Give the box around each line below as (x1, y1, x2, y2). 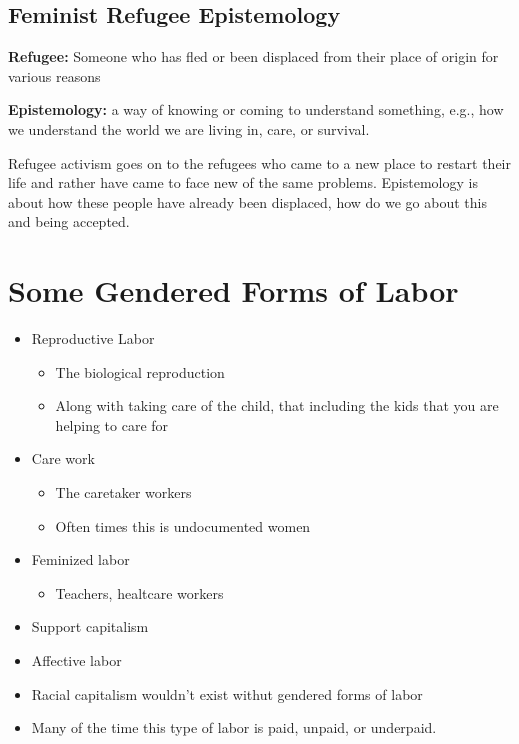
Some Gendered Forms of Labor (8, 270, 459, 311)
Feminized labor (31, 549, 130, 570)
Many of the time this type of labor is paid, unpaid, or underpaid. (31, 717, 437, 738)
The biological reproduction (55, 361, 225, 382)
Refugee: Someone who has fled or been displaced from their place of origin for (8, 46, 499, 67)
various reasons (8, 65, 101, 86)
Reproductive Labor (31, 328, 155, 349)
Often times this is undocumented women (55, 515, 311, 536)
